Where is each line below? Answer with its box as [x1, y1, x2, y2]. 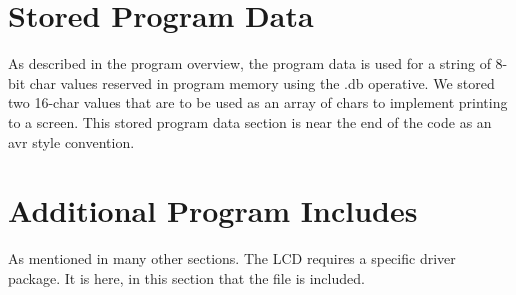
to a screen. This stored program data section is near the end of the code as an [8, 111, 492, 132]
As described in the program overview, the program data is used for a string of [8, 53, 491, 74]
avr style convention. [8, 131, 135, 152]
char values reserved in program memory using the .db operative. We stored [29, 72, 495, 93]
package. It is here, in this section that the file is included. [8, 267, 365, 288]
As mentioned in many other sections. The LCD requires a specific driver [8, 248, 456, 269]
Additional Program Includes [8, 190, 418, 231]
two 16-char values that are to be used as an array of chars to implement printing [8, 92, 508, 113]
